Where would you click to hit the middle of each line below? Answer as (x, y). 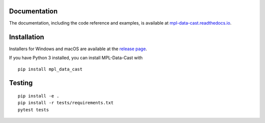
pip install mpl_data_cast (50, 69)
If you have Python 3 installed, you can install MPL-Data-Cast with (76, 58)
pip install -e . (39, 96)
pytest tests (33, 110)
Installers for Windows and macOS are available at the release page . (78, 49)
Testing (21, 83)
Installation (26, 37)
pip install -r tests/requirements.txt (66, 103)
